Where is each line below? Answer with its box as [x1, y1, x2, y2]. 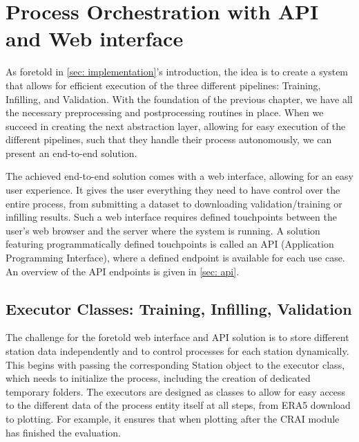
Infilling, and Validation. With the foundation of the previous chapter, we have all [6, 91, 353, 106]
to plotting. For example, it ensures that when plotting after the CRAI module [6, 411, 340, 425]
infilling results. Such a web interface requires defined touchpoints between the [6, 210, 337, 224]
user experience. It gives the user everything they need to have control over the [6, 183, 340, 197]
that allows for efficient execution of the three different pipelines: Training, [6, 77, 321, 92]
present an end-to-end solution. [6, 145, 137, 160]
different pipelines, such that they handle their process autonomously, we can [6, 132, 332, 147]
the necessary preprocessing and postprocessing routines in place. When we [6, 105, 324, 120]
